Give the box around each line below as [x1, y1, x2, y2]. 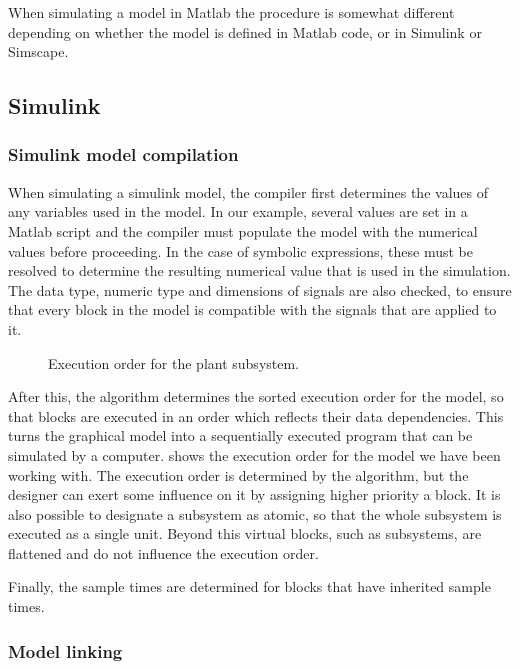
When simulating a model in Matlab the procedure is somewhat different [8, 2, 455, 22]
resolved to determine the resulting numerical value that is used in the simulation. [8, 260, 511, 281]
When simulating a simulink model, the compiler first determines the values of [8, 181, 488, 202]
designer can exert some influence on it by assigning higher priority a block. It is [8, 484, 501, 505]
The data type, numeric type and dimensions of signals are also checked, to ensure [8, 279, 512, 300]
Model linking [8, 638, 123, 663]
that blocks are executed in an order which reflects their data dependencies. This [8, 405, 504, 426]
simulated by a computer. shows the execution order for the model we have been [8, 444, 501, 465]
